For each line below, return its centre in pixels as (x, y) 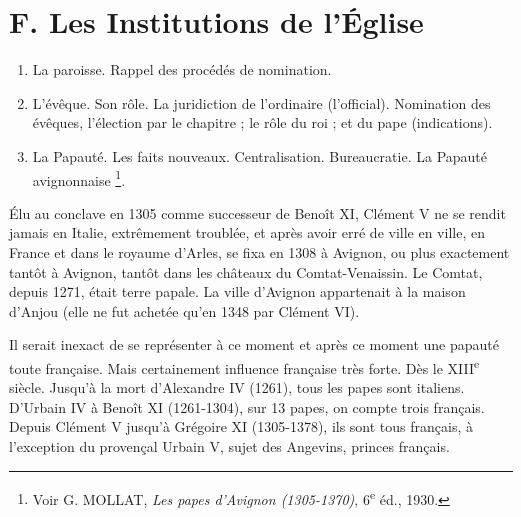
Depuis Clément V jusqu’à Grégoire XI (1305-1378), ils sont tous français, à (241, 426)
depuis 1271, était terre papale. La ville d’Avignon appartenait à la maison (237, 291)
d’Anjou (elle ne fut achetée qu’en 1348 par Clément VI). (184, 310)
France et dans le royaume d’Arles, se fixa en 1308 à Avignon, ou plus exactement (259, 251)
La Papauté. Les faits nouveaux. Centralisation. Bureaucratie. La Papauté (259, 155)
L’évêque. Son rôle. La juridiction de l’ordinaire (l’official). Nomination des (261, 102)
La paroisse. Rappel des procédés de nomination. (182, 69)
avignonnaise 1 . (79, 178)
